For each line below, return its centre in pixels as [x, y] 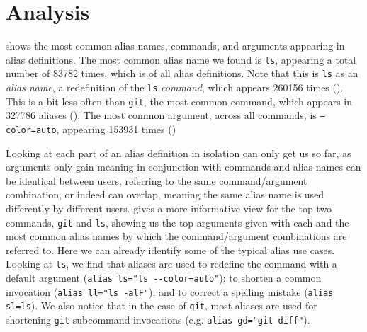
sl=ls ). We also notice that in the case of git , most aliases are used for [162, 305]
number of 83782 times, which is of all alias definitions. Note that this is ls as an [182, 73]
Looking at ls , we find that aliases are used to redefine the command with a [171, 264]
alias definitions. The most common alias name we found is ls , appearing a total [181, 59]
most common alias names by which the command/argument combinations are [176, 236]
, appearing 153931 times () [116, 129]
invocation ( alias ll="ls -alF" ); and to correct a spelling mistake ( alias [170, 291]
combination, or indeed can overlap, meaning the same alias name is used [165, 194]
